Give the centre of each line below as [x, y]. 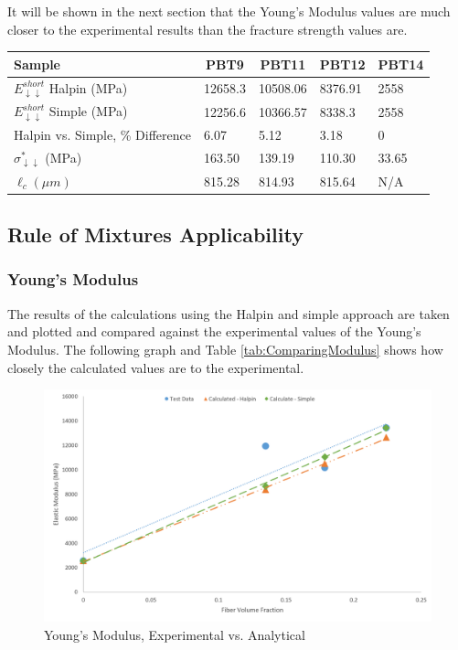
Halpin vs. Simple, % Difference [102, 135]
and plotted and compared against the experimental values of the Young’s [214, 331]
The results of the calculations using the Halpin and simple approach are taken [229, 313]
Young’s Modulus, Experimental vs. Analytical [175, 634]
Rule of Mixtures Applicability [155, 234]
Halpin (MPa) [88, 87]
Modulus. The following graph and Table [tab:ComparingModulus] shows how [225, 349]
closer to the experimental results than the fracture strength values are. [208, 29]
